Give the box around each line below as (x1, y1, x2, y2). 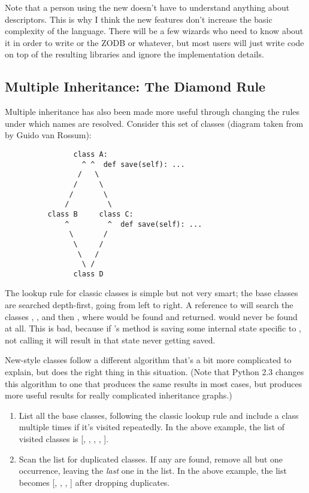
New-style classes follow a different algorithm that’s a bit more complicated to (5, 354, 292, 366)
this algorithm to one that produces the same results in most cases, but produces (5, 377, 302, 389)
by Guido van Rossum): (5, 129, 92, 141)
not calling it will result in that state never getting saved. (5, 333, 216, 346)
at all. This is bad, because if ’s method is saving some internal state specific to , (5, 322, 301, 334)
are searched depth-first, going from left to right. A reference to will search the (5, 299, 293, 311)
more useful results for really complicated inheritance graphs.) (5, 389, 232, 401)
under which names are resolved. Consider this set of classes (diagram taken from (5, 117, 304, 129)
